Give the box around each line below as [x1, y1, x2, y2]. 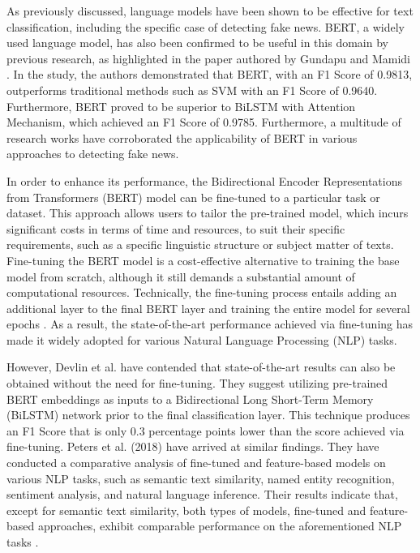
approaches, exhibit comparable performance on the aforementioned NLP [37, 517, 402, 534]
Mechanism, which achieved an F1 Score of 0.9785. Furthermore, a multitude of [6, 114, 401, 131]
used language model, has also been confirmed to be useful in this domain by [6, 34, 388, 51]
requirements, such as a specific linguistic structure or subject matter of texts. [6, 236, 394, 253]
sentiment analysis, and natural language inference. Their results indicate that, [6, 486, 398, 503]
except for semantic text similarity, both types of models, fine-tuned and [6, 501, 366, 518]
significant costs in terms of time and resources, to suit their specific [6, 220, 345, 237]
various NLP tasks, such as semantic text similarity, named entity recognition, [6, 469, 395, 487]
